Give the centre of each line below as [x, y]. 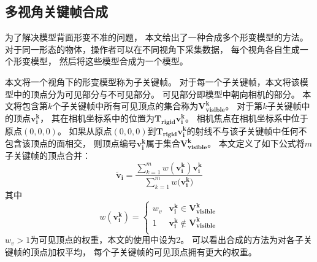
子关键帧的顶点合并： [48, 155]
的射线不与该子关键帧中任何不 [247, 130]
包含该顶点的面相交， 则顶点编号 [71, 143]
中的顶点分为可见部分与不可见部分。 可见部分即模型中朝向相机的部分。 [156, 94]
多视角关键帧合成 [56, 11]
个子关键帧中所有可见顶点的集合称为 [125, 106]
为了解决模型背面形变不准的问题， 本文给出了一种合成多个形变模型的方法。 [157, 37]
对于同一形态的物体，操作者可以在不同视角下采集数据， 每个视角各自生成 [152, 49]
